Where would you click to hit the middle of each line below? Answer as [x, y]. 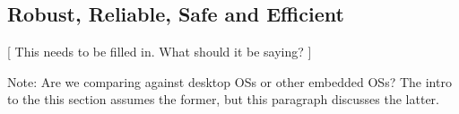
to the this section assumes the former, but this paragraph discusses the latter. [223, 99]
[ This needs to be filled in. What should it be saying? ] [160, 52]
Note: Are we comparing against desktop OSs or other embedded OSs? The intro [229, 81]
